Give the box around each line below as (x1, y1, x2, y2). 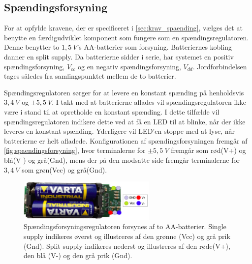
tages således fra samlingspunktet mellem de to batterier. (4, 71, 176, 81)
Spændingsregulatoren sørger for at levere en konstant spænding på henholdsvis (4, 87, 244, 97)
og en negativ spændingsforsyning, (77, 61, 181, 71)
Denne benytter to (4, 42, 60, 52)
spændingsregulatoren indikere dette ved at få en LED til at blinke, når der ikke (4, 116, 246, 126)
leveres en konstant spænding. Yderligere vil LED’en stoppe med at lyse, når (4, 126, 235, 136)
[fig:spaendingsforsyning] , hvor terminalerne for (4, 145, 146, 155)
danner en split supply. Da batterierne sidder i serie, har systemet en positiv (4, 51, 234, 61)
